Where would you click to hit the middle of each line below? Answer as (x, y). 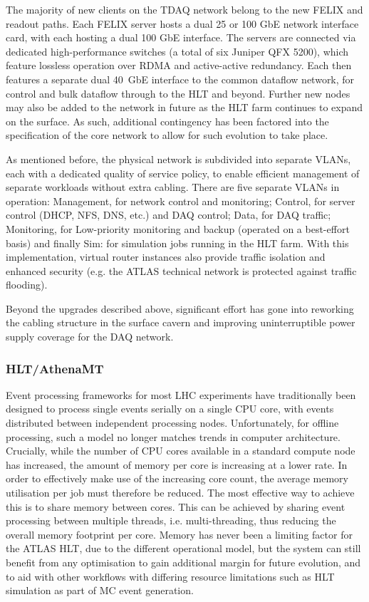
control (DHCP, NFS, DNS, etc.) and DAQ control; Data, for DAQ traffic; (168, 215)
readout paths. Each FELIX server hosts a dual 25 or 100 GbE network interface (182, 23)
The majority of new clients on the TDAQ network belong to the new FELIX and (184, 9)
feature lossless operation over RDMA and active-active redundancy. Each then (179, 65)
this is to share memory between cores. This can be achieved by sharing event (176, 506)
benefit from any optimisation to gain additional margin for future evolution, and (183, 562)
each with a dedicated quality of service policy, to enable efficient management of (183, 173)
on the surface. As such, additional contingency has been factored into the (167, 121)
